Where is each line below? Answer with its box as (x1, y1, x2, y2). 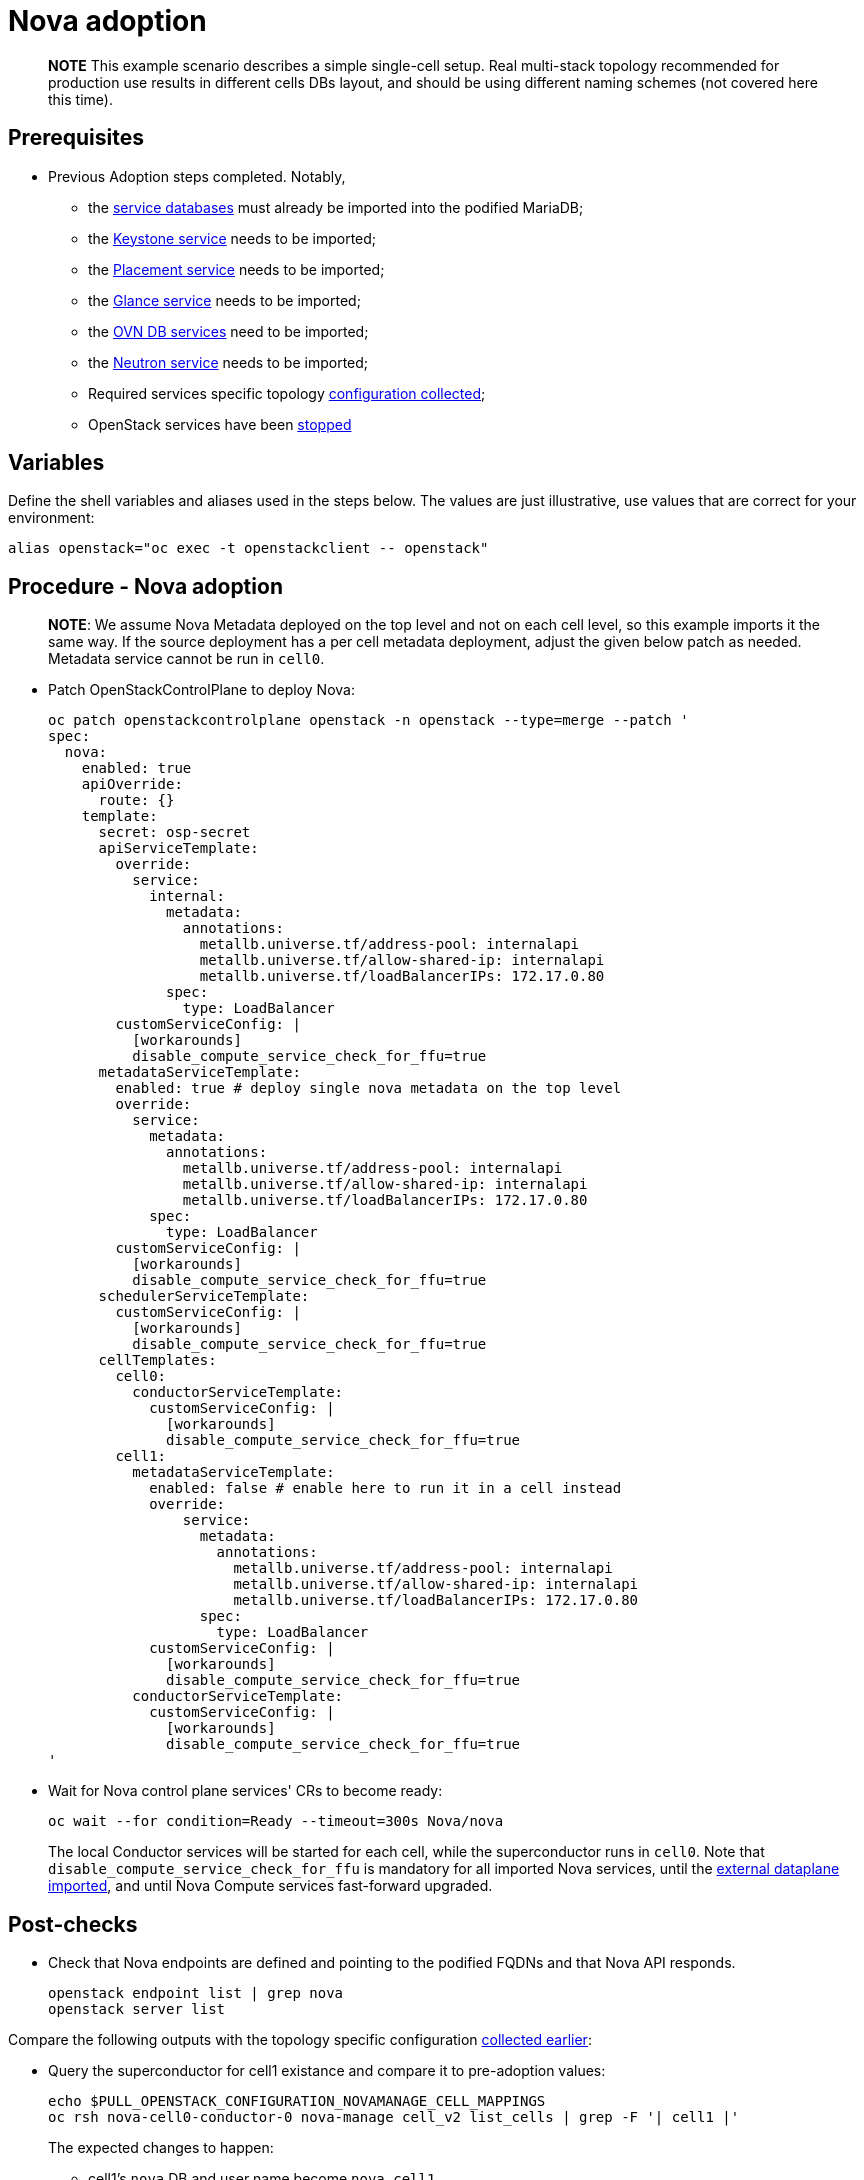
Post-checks (8, 1911, 138, 1937)
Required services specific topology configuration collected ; (88, 384, 486, 402)
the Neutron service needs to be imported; (88, 353, 369, 371)
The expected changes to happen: (48, 2139, 274, 2157)
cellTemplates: (98, 1352, 217, 1369)
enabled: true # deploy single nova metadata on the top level (115, 1080, 622, 1097)
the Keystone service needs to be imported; (88, 229, 377, 247)
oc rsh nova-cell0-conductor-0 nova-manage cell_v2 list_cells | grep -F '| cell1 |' (48, 2109, 740, 2126)
